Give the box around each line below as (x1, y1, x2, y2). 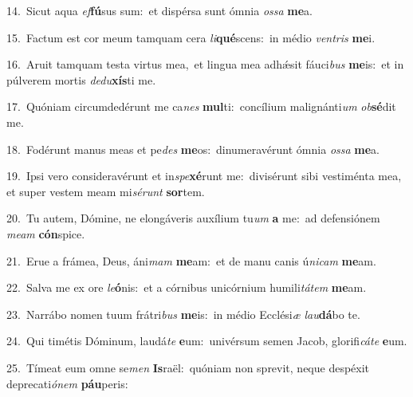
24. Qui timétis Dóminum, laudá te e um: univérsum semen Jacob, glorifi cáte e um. (6, 332, 407, 349)
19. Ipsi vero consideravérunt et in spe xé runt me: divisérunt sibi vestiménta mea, (6, 167, 402, 184)
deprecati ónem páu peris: (6, 375, 128, 391)
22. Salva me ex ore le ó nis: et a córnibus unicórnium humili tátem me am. (6, 279, 367, 296)
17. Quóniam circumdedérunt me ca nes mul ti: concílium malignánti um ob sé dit (6, 98, 396, 115)
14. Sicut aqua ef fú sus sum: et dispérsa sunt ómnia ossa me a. (6, 2, 313, 18)
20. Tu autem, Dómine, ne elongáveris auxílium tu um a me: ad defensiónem (6, 210, 380, 226)
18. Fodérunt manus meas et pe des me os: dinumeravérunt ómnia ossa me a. (6, 140, 380, 157)
